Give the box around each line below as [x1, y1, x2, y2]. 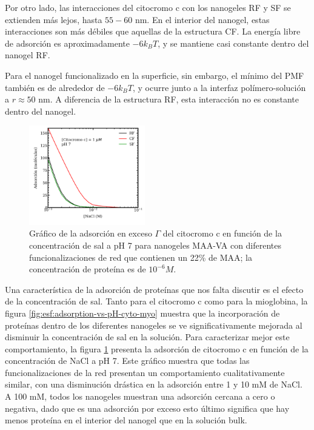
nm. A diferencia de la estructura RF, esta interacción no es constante [38, 93, 299, 106]
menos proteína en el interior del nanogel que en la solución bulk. [5, 414, 247, 426]
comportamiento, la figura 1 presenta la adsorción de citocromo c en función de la [5, 342, 309, 355]
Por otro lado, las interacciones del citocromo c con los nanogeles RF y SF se [5, 1, 291, 13]
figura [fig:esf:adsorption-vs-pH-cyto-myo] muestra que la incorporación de [5, 306, 280, 319]
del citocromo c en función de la [162, 227, 282, 240]
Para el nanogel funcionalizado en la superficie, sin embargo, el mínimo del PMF [5, 69, 304, 81]
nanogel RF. [5, 49, 50, 61]
